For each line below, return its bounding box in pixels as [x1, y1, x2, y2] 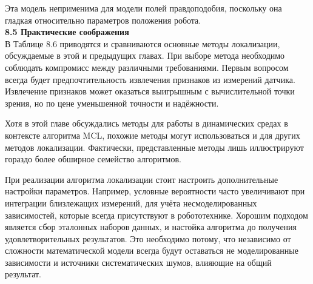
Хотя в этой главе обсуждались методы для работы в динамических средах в [5, 117, 288, 130]
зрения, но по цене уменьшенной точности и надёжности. [5, 96, 219, 109]
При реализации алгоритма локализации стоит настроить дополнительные [5, 173, 278, 185]
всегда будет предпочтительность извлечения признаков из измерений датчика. [5, 73, 295, 85]
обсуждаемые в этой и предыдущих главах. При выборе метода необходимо [5, 49, 285, 62]
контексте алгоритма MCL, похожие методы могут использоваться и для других [5, 128, 300, 141]
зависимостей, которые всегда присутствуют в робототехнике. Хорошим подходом [5, 208, 308, 221]
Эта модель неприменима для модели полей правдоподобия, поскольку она [5, 2, 282, 14]
